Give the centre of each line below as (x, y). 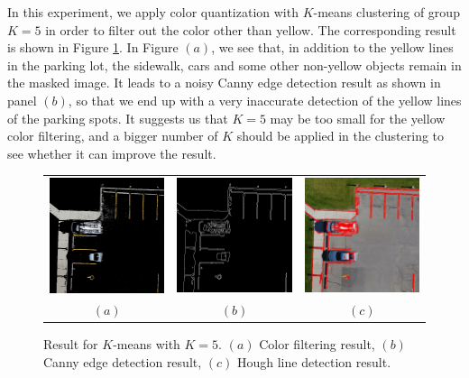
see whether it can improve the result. (112, 153)
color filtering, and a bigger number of (113, 136)
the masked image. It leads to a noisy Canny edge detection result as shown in (224, 83)
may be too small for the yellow (358, 118)
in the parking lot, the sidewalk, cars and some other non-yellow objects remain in (234, 65)
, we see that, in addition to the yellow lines (332, 47)
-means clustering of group (386, 12)
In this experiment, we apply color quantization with (153, 12)
